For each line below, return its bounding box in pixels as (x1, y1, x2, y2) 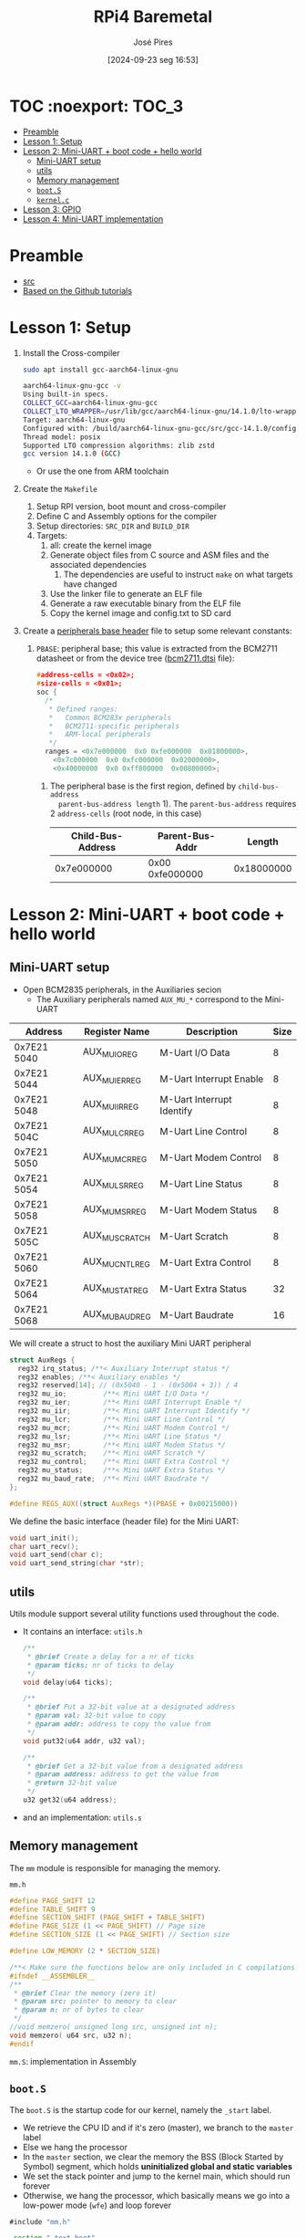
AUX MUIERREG (82, 1072, 142, 1086)
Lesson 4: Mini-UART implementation (22, 213, 164, 225)
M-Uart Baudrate (159, 1308, 234, 1321)
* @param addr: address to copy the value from (26, 1720, 211, 1729)
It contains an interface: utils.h (22, 1626, 143, 1637)
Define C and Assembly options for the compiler (36, 511, 218, 522)
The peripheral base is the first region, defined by (49, 780, 237, 791)
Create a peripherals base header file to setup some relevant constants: (22, 625, 292, 636)
